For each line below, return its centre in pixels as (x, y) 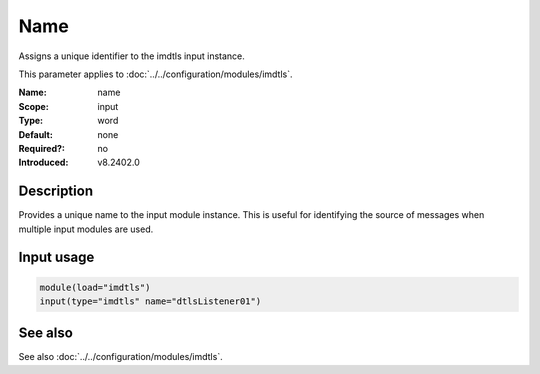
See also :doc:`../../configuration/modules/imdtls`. (121, 357)
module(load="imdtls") (95, 287)
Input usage (56, 257)
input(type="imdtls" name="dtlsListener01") (150, 301)
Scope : (33, 106)
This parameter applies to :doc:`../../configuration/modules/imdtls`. (155, 74)
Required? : (41, 148)
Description (56, 191)
